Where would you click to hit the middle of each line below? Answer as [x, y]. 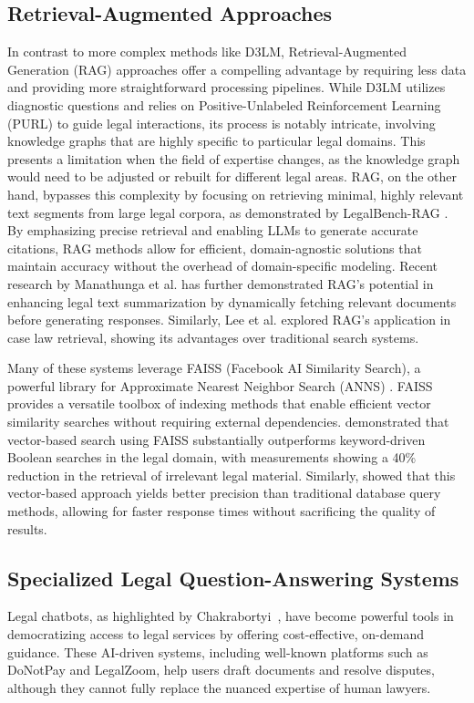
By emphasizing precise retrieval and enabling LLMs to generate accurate [213, 230]
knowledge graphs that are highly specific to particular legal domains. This [216, 141]
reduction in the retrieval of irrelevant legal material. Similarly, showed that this [232, 475]
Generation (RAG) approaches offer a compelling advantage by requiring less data [237, 69]
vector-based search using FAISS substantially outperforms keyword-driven [216, 439]
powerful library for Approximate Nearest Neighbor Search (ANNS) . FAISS [220, 385]
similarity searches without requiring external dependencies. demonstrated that [228, 422]
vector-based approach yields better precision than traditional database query [224, 493]
